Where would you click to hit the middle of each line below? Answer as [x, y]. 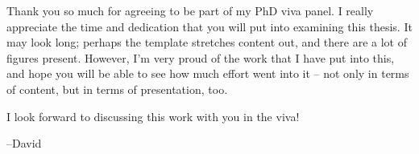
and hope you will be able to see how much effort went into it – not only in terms [208, 73]
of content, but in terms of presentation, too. [117, 89]
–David [24, 143]
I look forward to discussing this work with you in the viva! [153, 116]
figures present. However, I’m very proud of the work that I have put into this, [201, 57]
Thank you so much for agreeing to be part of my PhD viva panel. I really [190, 10]
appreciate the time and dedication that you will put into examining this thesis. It [209, 26]
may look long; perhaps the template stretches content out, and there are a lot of [207, 42]
